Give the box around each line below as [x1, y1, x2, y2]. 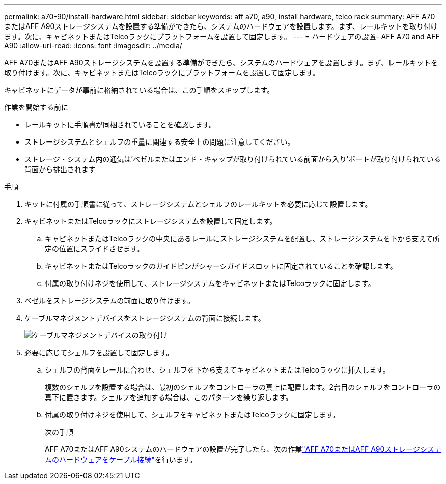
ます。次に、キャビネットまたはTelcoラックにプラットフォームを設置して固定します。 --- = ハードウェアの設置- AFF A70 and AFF [4, 32, 440, 41]
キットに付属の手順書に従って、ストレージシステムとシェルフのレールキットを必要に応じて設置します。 [24, 200, 372, 208]
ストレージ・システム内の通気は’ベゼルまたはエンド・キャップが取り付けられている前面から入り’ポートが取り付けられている [24, 155, 441, 163]
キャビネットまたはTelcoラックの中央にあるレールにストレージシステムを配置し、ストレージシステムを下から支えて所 [45, 234, 440, 243]
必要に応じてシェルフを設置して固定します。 [24, 348, 174, 357]
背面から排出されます [24, 165, 96, 174]
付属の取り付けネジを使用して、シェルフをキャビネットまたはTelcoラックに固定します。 [45, 410, 340, 419]
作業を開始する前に [4, 103, 68, 111]
